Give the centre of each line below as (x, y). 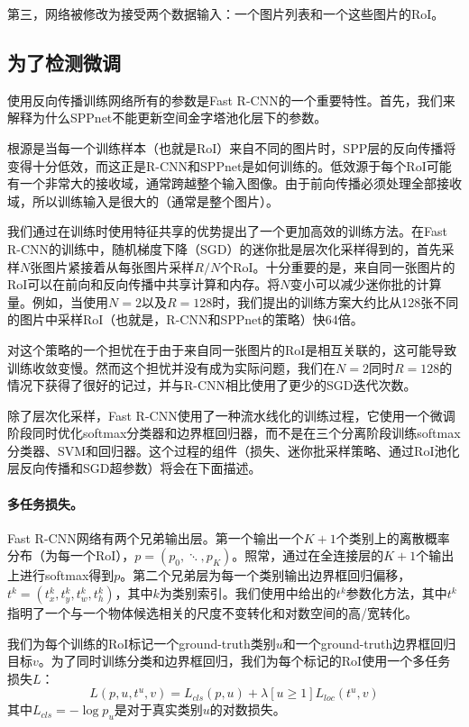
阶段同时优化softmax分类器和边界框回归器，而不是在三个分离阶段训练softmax (234, 433)
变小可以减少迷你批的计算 (366, 284)
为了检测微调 (64, 62)
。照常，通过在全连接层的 (308, 555)
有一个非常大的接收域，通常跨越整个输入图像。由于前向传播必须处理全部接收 (234, 183)
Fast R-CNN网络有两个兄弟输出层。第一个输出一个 (156, 537)
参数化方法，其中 (396, 593)
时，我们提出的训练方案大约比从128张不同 (336, 301)
